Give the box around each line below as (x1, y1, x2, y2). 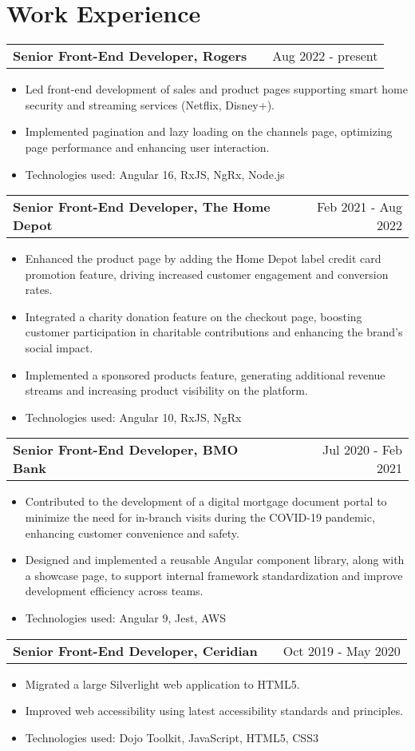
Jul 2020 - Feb (322, 440, 402, 459)
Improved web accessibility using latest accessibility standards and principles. (25, 702, 404, 719)
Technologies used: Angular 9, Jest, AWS (25, 610, 227, 626)
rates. (25, 281, 53, 298)
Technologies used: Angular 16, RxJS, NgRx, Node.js (25, 165, 285, 182)
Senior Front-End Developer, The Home (13, 197, 271, 217)
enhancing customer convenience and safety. (25, 524, 239, 541)
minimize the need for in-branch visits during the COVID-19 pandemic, (25, 509, 375, 526)
